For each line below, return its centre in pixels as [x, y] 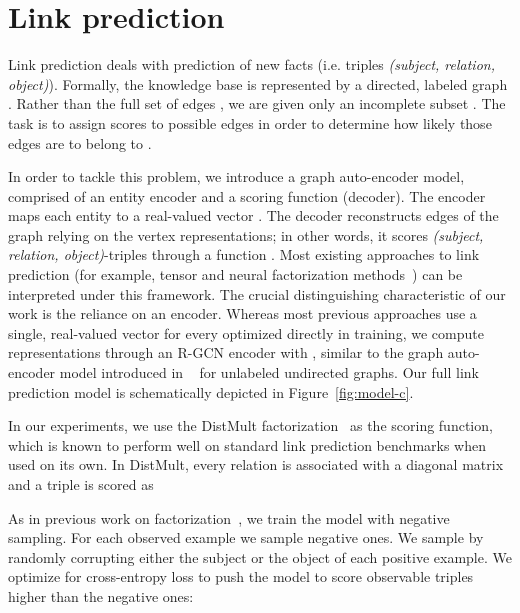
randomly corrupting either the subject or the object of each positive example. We [260, 556]
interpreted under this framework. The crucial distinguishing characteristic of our [257, 293]
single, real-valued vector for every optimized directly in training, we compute [246, 332]
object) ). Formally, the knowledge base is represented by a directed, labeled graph [258, 83]
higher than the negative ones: [101, 595]
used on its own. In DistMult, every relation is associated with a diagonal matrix [256, 464]
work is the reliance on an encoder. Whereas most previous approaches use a [242, 313]
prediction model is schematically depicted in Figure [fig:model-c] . [211, 391]
